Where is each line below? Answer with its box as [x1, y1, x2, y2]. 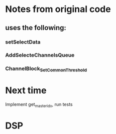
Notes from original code [5, 3, 111, 15]
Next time [5, 84, 47, 96]
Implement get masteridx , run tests [5, 101, 73, 108]
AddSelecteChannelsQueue [5, 51, 75, 58]
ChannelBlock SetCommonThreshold [5, 65, 87, 73]
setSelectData [5, 38, 41, 45]
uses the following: [5, 23, 67, 32]
